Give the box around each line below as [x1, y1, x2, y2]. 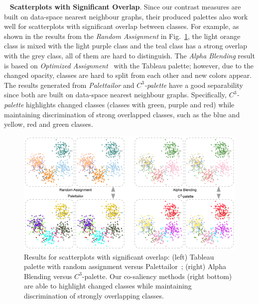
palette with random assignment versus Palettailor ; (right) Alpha [24, 261, 226, 272]
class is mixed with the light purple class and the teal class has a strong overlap [4, 40, 248, 51]
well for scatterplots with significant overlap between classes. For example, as [4, 21, 239, 31]
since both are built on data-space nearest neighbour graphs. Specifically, [4, 89, 227, 100]
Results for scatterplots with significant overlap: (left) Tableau [24, 251, 214, 262]
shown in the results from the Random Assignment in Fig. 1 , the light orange [4, 30, 241, 41]
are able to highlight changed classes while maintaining [24, 281, 192, 291]
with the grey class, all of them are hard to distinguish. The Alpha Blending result [4, 50, 255, 60]
